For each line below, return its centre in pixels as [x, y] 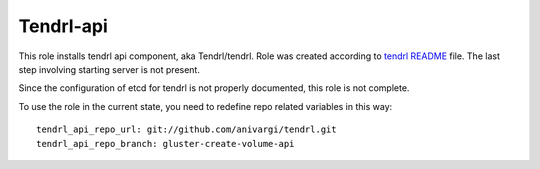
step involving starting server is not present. [109, 69]
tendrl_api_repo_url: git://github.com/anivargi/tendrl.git [186, 129]
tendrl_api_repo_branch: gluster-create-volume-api [165, 143]
